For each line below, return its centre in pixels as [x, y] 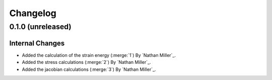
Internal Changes [37, 43]
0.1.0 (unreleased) [40, 27]
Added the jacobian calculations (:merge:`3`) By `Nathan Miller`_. [89, 69]
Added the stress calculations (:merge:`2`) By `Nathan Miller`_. [86, 62]
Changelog [33, 13]
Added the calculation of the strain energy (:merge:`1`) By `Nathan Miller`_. [99, 55]
